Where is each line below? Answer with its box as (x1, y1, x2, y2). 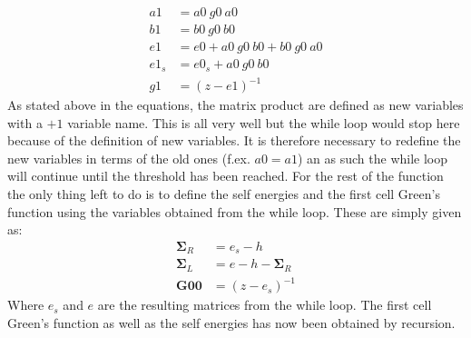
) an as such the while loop (297, 148, 448, 167)
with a (7, 113, 43, 132)
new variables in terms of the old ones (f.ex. (7, 148, 250, 167)
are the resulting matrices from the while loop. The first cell (97, 295, 432, 314)
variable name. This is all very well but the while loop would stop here (67, 113, 460, 132)
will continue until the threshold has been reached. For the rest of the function (7, 166, 444, 185)
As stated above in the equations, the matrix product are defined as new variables (7, 95, 464, 114)
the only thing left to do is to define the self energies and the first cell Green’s (7, 184, 440, 204)
